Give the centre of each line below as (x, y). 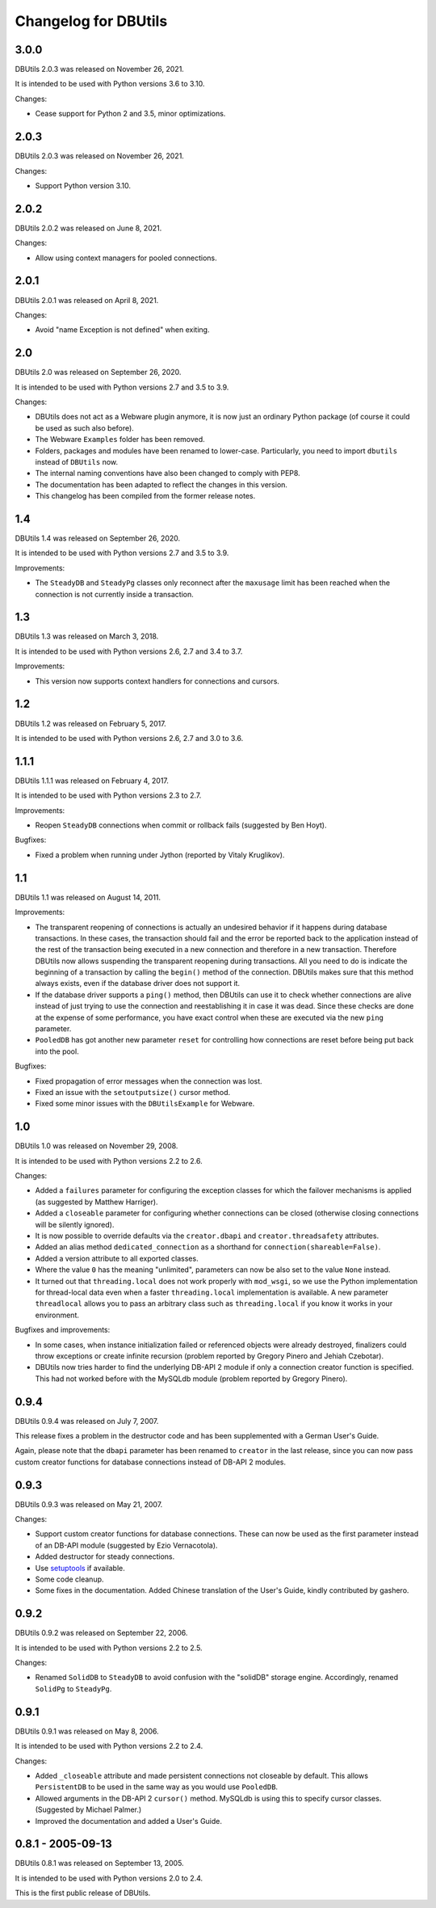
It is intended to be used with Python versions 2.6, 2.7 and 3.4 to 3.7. (129, 651)
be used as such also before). (85, 428)
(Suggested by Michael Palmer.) (88, 1809)
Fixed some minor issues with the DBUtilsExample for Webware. (145, 1104)
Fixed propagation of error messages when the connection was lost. (149, 1081)
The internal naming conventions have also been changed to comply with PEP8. (168, 474)
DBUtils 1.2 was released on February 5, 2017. (90, 723)
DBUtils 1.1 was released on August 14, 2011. (88, 897)
